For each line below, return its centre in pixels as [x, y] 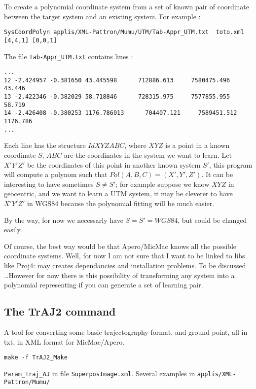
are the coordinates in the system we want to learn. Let [148, 155]
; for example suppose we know [163, 184]
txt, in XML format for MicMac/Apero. [64, 341]
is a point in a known [198, 145]
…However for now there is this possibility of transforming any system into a [119, 275]
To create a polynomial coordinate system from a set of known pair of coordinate [127, 6]
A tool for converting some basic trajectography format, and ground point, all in [126, 332]
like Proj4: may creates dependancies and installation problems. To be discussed [125, 265]
